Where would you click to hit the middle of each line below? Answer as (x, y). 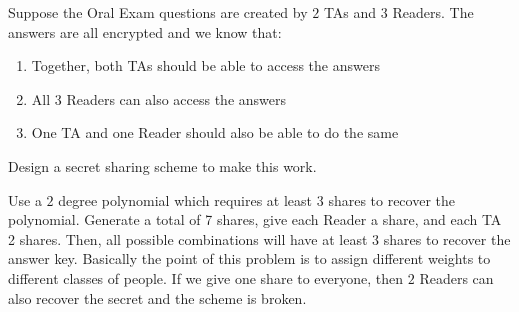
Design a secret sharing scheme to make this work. (162, 165)
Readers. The (433, 12)
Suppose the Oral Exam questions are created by (158, 12)
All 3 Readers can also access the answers (159, 98)
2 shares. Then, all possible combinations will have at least (188, 238)
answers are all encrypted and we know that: (145, 31)
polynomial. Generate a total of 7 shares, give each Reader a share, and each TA (255, 219)
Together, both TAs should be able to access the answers (205, 65)
